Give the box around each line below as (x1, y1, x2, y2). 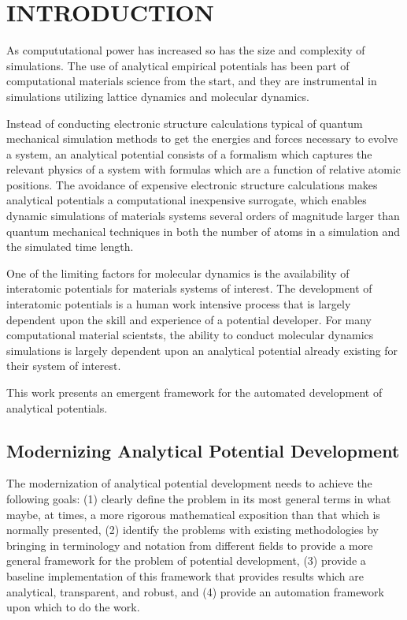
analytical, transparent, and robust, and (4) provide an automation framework (6, 583, 384, 599)
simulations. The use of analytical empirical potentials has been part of (6, 57, 350, 73)
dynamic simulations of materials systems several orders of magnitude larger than (6, 207, 400, 224)
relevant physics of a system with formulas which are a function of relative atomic (6, 161, 401, 177)
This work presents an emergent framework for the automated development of (6, 384, 383, 400)
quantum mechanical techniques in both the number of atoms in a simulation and (6, 222, 401, 239)
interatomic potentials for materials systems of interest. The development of (6, 280, 372, 297)
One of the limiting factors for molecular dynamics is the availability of (6, 264, 350, 281)
